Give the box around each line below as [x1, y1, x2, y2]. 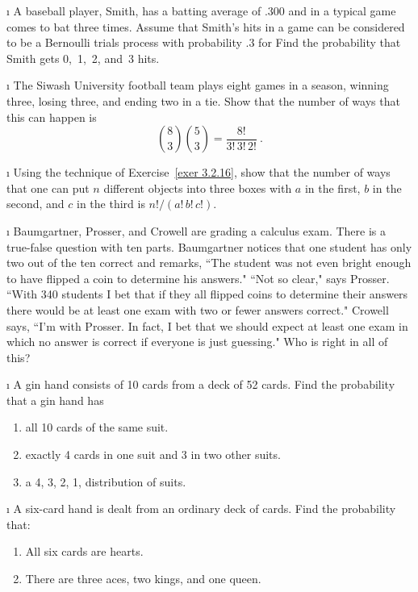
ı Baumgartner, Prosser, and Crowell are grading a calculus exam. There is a [6, 222, 386, 239]
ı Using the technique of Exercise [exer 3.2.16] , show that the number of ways [6, 164, 391, 181]
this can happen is [6, 108, 97, 125]
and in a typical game [288, 2, 396, 19]
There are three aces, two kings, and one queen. [25, 570, 261, 587]
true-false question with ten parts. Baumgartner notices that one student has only [6, 238, 412, 255]
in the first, [304, 179, 361, 196]
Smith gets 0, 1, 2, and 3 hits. [6, 49, 160, 66]
